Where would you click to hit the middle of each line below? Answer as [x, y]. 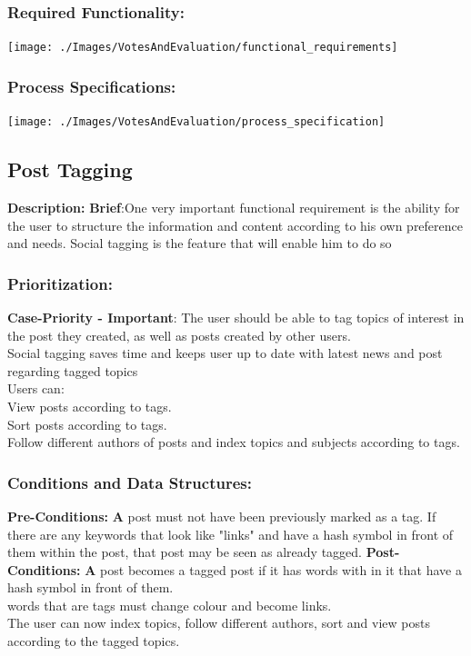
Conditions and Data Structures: [130, 482]
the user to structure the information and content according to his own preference [235, 225]
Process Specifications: [92, 86]
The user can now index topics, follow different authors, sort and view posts [219, 623]
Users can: [36, 388]
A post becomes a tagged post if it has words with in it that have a [273, 569]
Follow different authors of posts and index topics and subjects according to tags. [234, 442]
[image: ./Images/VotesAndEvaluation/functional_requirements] [203, 48]
